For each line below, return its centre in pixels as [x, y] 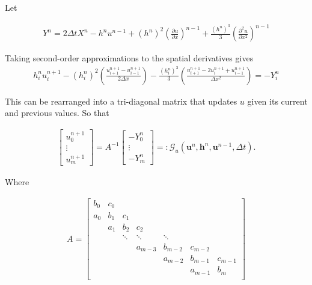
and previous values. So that [57, 113]
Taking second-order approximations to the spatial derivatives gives [129, 58]
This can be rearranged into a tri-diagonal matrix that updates [121, 101]
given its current [277, 101]
